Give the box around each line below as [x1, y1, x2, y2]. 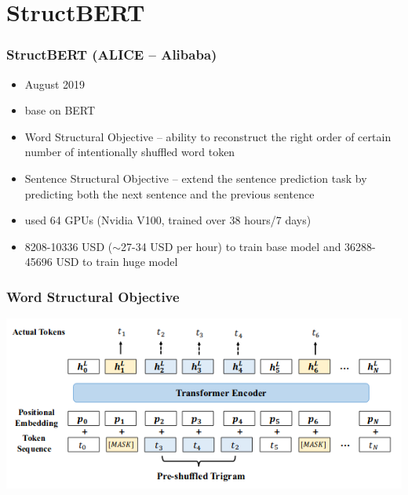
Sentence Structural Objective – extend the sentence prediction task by [24, 169, 367, 186]
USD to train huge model [56, 253, 178, 270]
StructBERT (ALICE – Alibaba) [6, 45, 217, 64]
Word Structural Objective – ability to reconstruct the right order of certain [24, 128, 392, 144]
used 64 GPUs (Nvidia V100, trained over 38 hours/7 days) [24, 212, 311, 228]
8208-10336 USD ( [24, 238, 113, 254]
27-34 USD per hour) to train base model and [121, 238, 341, 254]
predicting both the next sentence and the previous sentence [24, 185, 315, 202]
